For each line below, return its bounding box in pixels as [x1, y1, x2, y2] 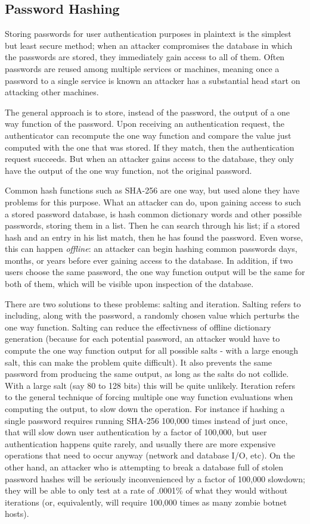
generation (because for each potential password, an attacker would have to [5, 332, 280, 345]
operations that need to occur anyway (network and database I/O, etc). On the [5, 449, 295, 461]
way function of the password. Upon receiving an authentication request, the [5, 117, 284, 130]
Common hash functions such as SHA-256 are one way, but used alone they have [5, 184, 300, 196]
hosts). [5, 507, 29, 520]
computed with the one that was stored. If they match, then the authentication [5, 141, 294, 153]
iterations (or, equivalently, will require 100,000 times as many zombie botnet [5, 495, 287, 508]
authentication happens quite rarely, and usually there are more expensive [5, 437, 275, 450]
